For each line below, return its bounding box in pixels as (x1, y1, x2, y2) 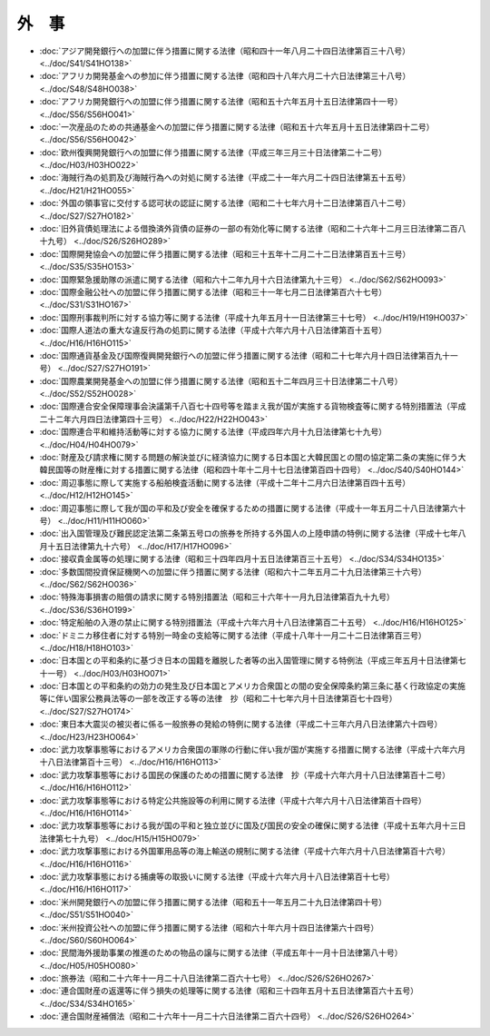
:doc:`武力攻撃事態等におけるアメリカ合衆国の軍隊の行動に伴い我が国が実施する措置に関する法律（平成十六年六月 (39, 745, 466, 755)
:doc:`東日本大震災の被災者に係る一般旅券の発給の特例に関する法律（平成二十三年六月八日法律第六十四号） (39, 718, 443, 730)
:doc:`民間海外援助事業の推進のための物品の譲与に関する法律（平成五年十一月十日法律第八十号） (39, 947, 403, 958)
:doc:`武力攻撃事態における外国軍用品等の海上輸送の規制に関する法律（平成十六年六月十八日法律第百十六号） (39, 845, 451, 857)
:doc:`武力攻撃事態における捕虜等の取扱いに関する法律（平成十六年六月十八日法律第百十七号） (39, 871, 395, 882)
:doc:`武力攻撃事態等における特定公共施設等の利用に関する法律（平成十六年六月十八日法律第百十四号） (39, 794, 426, 805)
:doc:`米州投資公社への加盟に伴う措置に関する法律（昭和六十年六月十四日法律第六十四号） (39, 922, 379, 932)
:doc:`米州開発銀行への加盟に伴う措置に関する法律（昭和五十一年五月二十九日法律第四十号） (39, 896, 387, 907)
